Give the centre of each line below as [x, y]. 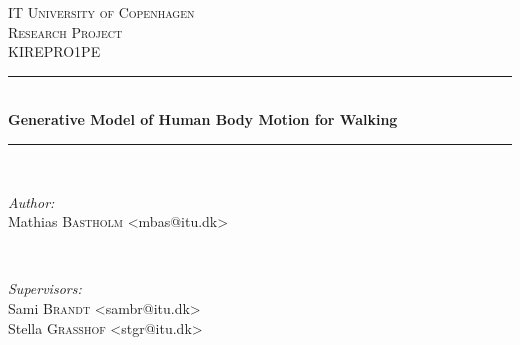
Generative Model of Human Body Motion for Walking [203, 119]
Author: [31, 201]
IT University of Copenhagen [101, 12]
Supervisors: [45, 288]
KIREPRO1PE [54, 51]
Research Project [65, 31]
